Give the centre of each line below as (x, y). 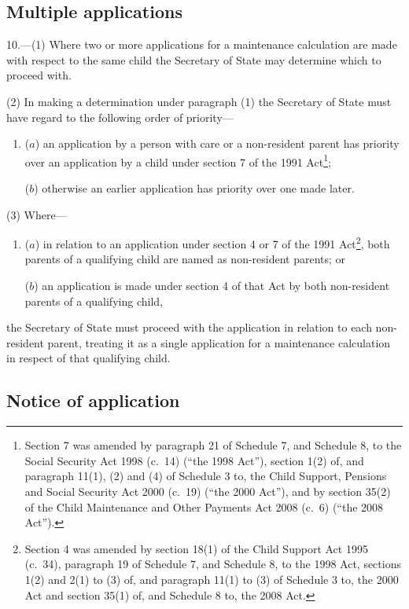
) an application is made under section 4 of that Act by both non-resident (212, 286)
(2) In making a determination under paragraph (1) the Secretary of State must (199, 101)
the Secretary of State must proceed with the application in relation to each (189, 327)
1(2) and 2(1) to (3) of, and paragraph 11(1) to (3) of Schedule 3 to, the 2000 (212, 579)
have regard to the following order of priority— (120, 117)
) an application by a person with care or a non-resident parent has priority (217, 143)
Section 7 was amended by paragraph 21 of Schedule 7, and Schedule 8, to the (213, 445)
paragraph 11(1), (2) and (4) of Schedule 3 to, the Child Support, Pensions (206, 476)
